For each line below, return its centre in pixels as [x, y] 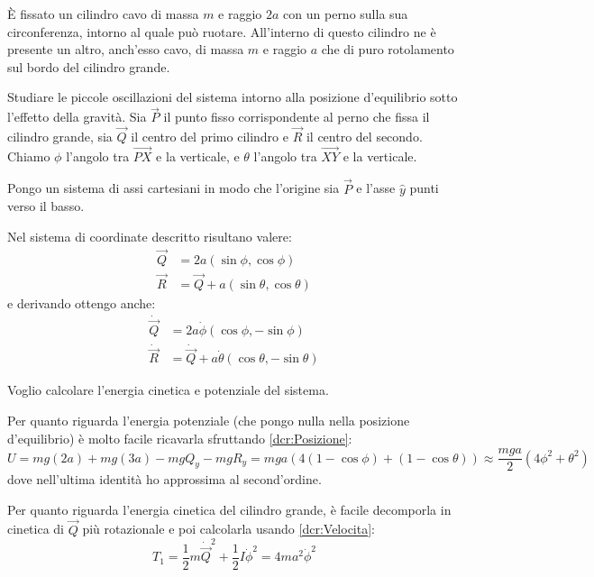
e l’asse [376, 188]
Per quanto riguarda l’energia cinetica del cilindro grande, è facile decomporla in [229, 509]
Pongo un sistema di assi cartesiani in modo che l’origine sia [174, 188]
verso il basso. [46, 206]
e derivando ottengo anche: [82, 302]
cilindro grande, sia [60, 136]
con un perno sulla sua [346, 14]
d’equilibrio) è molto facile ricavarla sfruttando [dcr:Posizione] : [180, 438]
